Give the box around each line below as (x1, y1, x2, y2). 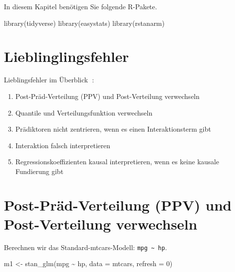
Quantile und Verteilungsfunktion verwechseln (15, 107, 153, 117)
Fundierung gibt (15, 166, 64, 176)
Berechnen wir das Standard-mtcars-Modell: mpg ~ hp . (4, 242, 167, 252)
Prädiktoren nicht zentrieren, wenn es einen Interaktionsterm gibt (15, 124, 211, 134)
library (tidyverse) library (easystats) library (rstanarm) (4, 18, 165, 28)
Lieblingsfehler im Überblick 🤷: (4, 75, 94, 85)
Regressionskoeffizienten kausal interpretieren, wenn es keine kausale (15, 156, 219, 167)
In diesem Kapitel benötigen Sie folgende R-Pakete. (4, 1, 157, 11)
